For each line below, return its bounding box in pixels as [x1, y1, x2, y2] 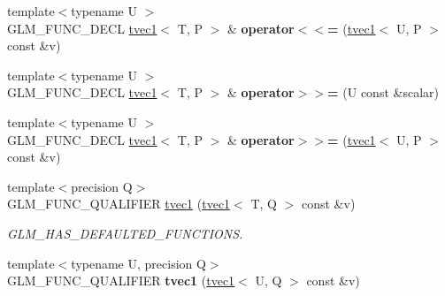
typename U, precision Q [71, 254, 206, 272]
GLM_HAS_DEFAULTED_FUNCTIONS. [7, 224, 243, 242]
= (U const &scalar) [327, 83, 439, 102]
